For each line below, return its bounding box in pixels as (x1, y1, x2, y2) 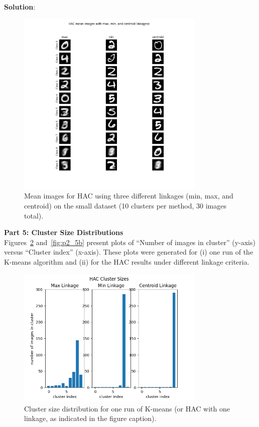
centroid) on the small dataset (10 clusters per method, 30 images (24, 200, 226, 210)
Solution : (4, 2, 36, 12)
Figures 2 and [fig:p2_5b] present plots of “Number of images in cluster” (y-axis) (4, 237, 255, 247)
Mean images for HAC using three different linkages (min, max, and (24, 190, 233, 201)
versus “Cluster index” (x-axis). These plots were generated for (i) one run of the (4, 247, 253, 257)
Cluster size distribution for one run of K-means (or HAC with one (24, 403, 230, 413)
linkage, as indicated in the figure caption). (24, 413, 157, 423)
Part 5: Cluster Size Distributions (4, 227, 123, 238)
